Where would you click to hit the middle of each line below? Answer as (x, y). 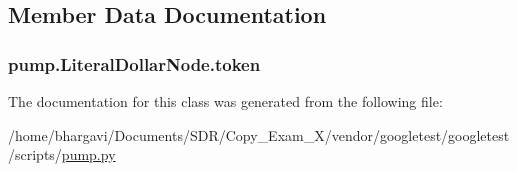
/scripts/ (35, 154)
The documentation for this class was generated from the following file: (225, 101)
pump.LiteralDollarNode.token (134, 63)
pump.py (88, 154)
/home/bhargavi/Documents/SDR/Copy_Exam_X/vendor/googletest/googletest (259, 134)
